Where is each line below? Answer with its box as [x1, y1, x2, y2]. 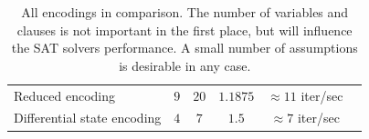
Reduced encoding [14, 85, 116, 104]
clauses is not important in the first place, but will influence [16, 20, 353, 39]
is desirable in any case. [119, 55, 251, 74]
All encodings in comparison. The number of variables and [21, 3, 349, 21]
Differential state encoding [14, 108, 162, 127]
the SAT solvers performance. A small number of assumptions [11, 38, 358, 57]
